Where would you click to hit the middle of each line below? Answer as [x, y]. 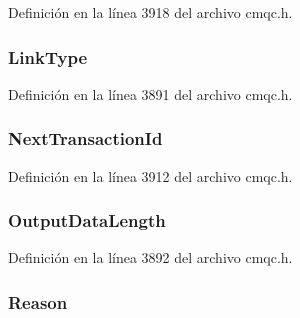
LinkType [48, 56]
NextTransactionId [85, 138]
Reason [38, 301]
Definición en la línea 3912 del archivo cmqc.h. [150, 175]
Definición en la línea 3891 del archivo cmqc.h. [150, 93]
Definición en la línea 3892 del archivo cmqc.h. [150, 257]
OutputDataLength [87, 220]
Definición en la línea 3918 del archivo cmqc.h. [150, 12]
